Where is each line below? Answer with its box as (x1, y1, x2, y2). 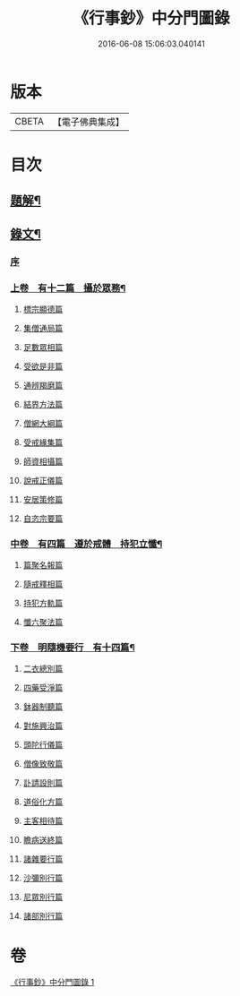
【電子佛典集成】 (52, 116, 124, 128)
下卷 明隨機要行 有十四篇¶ (10, 641, 135, 654)
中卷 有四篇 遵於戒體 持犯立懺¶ (10, 537, 163, 550)
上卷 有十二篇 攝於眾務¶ (10, 281, 126, 294)
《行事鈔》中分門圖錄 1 (10, 977, 95, 988)
